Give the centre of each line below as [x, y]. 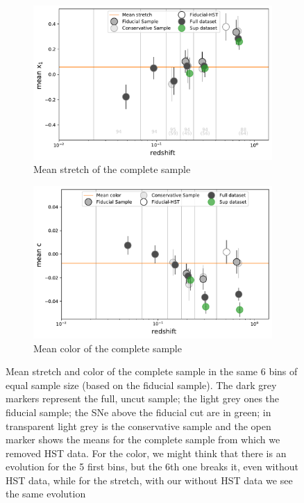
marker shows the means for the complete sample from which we [143, 439]
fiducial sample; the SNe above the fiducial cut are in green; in [138, 412]
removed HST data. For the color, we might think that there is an [146, 453]
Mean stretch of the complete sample [112, 169]
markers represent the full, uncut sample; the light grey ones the [143, 398]
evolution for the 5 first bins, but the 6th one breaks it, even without [152, 467]
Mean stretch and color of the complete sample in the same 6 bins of [152, 371]
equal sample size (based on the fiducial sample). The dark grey [141, 385]
